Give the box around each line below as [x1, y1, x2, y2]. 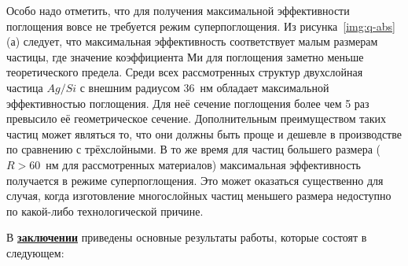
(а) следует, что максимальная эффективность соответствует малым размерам [6, 33, 378, 50]
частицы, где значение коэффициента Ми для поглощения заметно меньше [6, 48, 364, 65]
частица [6, 79, 43, 95]
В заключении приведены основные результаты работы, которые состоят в [6, 229, 367, 246]
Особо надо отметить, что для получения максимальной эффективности [6, 2, 350, 18]
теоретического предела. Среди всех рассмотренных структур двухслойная [6, 64, 363, 80]
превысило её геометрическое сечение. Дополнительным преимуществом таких [6, 110, 386, 127]
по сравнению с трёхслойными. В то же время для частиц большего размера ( [6, 141, 380, 157]
